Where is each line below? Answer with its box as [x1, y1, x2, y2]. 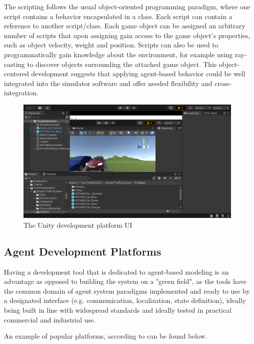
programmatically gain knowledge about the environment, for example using [4, 49, 233, 59]
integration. [4, 87, 39, 98]
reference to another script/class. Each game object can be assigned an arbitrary [4, 21, 246, 31]
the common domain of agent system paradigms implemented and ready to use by [4, 285, 250, 296]
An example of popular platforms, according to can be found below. [4, 331, 208, 341]
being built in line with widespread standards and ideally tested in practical [4, 304, 231, 315]
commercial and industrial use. [4, 314, 96, 324]
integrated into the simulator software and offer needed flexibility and [4, 78, 212, 88]
